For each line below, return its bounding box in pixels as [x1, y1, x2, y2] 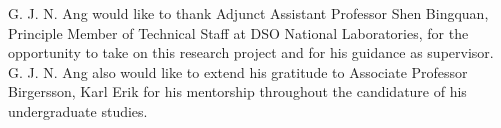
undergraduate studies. [8, 100, 148, 121]
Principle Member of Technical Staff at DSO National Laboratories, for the [8, 22, 469, 43]
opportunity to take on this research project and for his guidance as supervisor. [8, 42, 494, 63]
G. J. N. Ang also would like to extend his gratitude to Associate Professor [8, 61, 468, 82]
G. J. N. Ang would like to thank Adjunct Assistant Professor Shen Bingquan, [8, 3, 489, 23]
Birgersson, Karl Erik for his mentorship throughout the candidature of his [8, 81, 467, 102]
